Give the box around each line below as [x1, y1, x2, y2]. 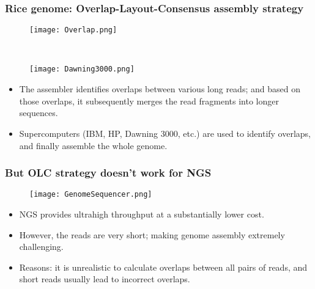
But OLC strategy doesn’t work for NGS [5, 165, 212, 180]
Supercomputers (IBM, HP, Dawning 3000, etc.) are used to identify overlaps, [19, 126, 311, 139]
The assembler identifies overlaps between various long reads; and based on [19, 82, 300, 95]
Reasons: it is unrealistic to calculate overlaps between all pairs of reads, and [19, 260, 308, 273]
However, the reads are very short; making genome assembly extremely [19, 228, 285, 241]
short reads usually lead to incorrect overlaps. [19, 273, 190, 285]
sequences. [19, 106, 58, 119]
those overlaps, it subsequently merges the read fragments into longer [19, 94, 279, 107]
